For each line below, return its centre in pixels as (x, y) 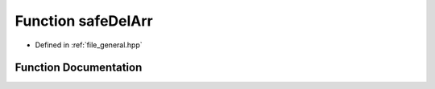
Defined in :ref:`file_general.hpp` (89, 45)
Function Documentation (79, 68)
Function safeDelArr (84, 21)
